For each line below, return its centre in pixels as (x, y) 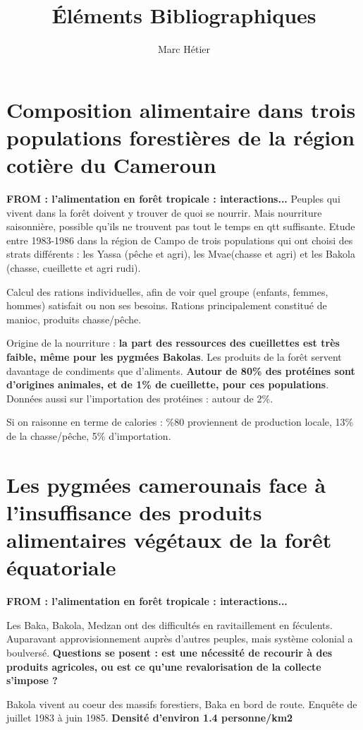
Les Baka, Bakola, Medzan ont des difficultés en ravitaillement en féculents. (170, 624)
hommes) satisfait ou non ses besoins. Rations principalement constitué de (167, 305)
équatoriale (61, 567)
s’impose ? (32, 680)
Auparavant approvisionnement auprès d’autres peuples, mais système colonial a (180, 639)
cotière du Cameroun (111, 165)
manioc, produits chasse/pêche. (74, 319)
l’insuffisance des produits (134, 511)
